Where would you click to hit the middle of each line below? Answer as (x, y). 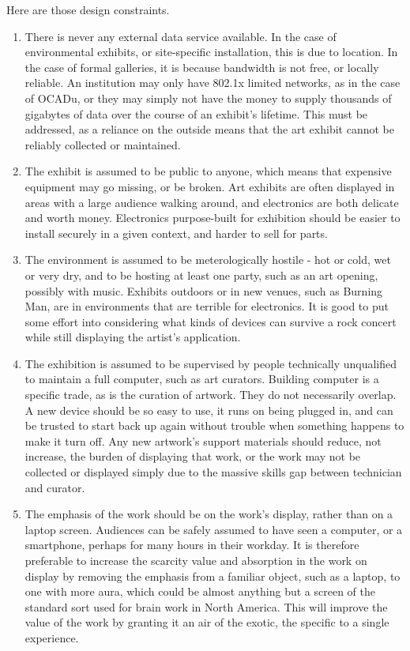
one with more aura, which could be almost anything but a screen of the (200, 591)
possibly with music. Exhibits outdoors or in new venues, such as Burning (204, 290)
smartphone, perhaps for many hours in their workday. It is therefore (192, 545)
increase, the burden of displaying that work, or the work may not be (193, 456)
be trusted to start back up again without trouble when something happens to (214, 425)
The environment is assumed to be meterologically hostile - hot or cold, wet (208, 260)
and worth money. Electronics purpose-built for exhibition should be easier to (213, 218)
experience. (52, 637)
